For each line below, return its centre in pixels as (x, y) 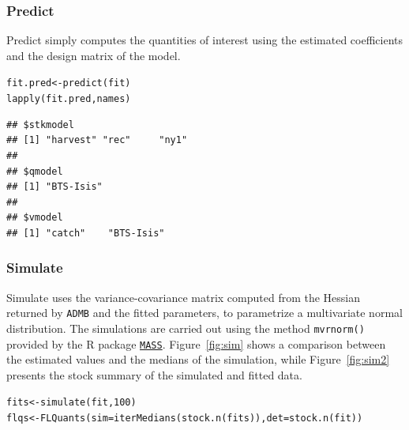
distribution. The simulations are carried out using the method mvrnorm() (186, 328)
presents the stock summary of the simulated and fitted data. (154, 374)
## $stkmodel (40, 124)
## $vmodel (35, 218)
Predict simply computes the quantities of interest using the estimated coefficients (205, 40)
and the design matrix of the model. (94, 55)
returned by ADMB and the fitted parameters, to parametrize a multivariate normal (204, 313)
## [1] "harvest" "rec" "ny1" (97, 140)
